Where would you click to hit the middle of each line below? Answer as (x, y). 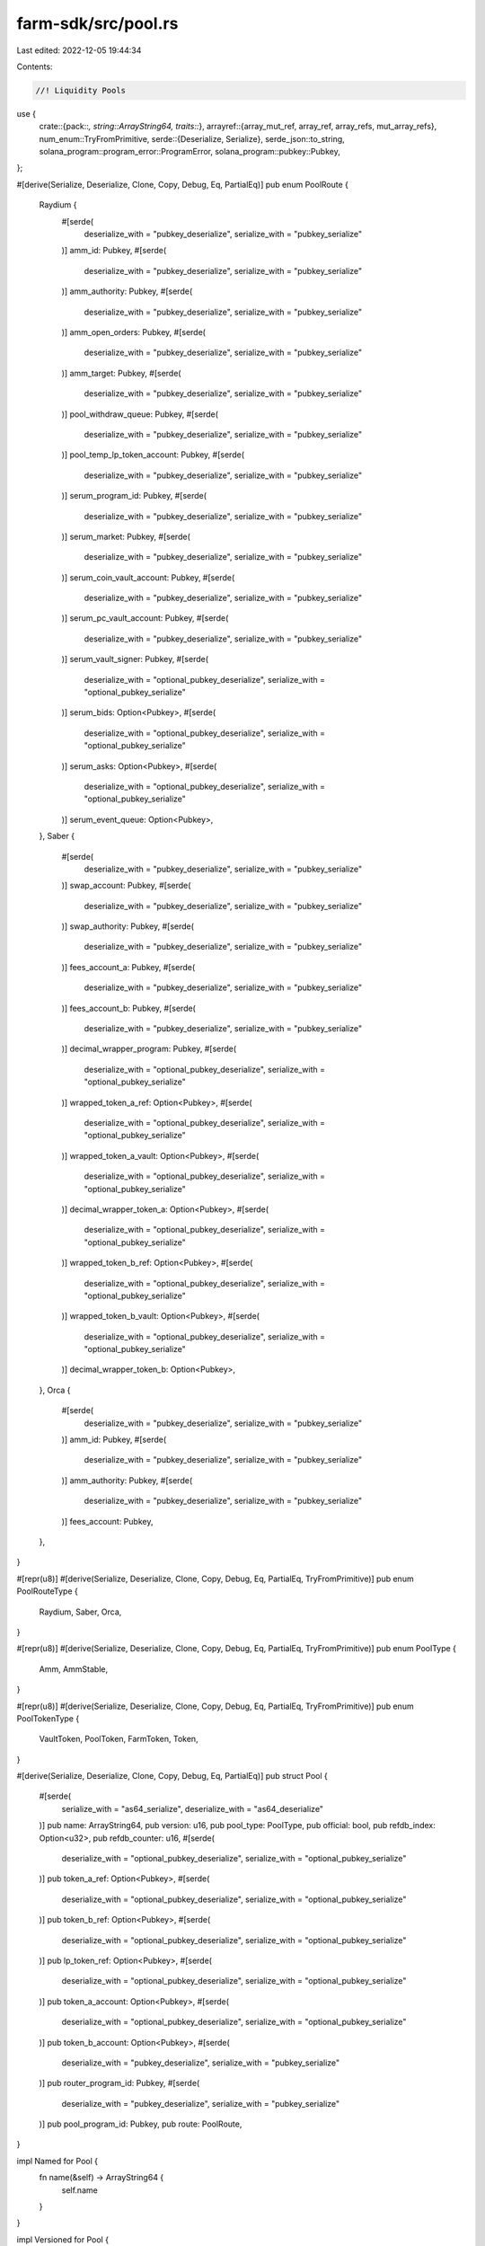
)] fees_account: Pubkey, (107, 1521)
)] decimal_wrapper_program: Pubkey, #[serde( (149, 1049)
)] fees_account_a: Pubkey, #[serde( (128, 967)
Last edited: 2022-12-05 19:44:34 (79, 50)
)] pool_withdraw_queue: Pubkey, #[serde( (140, 414)
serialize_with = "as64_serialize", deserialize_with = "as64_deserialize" (192, 1808)
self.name (79, 2190)
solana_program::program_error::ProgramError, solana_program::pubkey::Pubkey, (190, 152)
